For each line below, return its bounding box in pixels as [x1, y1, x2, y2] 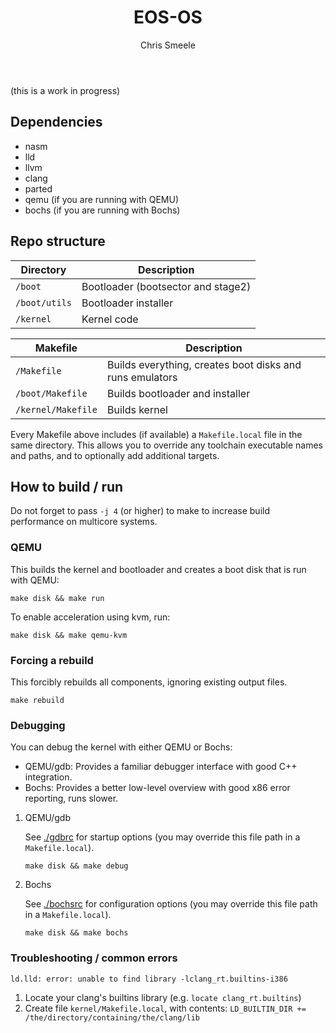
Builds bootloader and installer [106, 386, 251, 400]
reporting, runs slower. [24, 792, 119, 805]
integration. [24, 771, 73, 783]
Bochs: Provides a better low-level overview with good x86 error [24, 782, 291, 794]
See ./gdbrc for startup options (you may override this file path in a [24, 831, 301, 843]
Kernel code [81, 312, 139, 326]
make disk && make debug [24, 861, 129, 871]
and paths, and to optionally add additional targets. [10, 449, 220, 461]
